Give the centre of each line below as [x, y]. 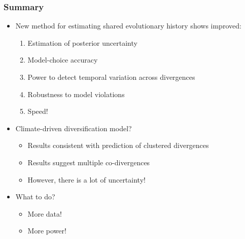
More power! [47, 231]
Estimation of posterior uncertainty [82, 42]
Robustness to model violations [76, 94]
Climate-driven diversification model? [74, 128]
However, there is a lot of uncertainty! [86, 179]
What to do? [35, 197]
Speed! [38, 111]
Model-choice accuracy [63, 60]
